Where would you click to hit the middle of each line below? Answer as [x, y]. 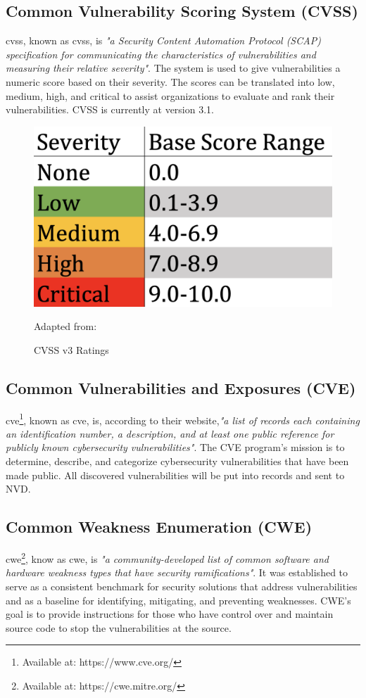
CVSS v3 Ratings [71, 349]
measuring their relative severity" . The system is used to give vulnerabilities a [173, 68]
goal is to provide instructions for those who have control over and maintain [170, 614]
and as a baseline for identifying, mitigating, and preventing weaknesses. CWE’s [178, 600]
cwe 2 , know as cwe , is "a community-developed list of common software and [167, 558]
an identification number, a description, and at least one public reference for [170, 433]
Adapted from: [65, 326]
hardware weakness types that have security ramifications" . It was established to [177, 572]
